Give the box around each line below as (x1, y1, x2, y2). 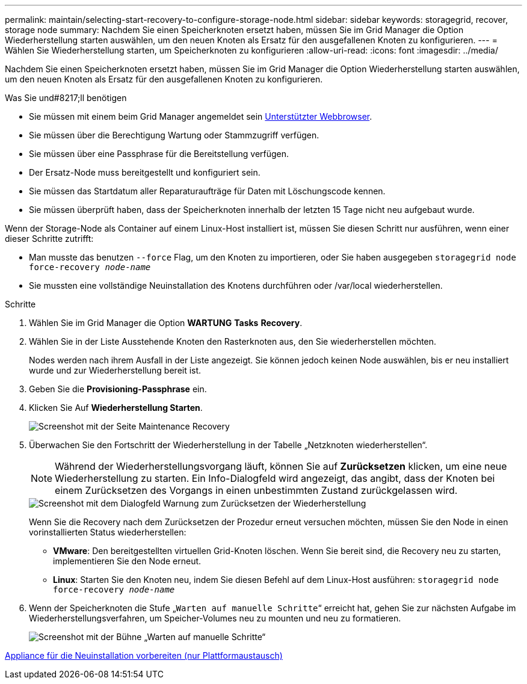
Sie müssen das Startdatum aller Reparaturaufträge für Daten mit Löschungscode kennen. (29, 186, 386, 196)
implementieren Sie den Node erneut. (53, 556, 202, 566)
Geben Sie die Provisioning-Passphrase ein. (29, 384, 207, 394)
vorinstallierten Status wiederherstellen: (29, 527, 186, 537)
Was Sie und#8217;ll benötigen (5, 93, 127, 103)
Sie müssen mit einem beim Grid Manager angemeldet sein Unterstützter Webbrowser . (29, 111, 372, 122)
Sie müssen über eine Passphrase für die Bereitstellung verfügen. (29, 149, 289, 159)
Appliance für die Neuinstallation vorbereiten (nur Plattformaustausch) (5, 650, 283, 661)
